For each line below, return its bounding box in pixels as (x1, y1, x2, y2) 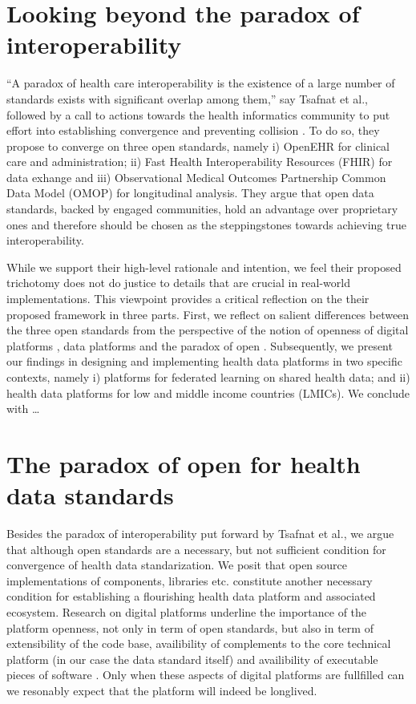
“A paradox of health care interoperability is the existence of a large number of (6, 75, 395, 91)
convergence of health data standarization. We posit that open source (6, 556, 348, 573)
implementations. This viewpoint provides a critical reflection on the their (6, 290, 370, 307)
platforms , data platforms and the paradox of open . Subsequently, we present (6, 337, 393, 354)
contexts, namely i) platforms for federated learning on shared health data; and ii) (6, 369, 410, 385)
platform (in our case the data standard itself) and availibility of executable (6, 650, 378, 667)
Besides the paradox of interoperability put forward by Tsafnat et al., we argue (6, 525, 394, 542)
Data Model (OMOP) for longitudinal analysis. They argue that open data (6, 184, 374, 201)
